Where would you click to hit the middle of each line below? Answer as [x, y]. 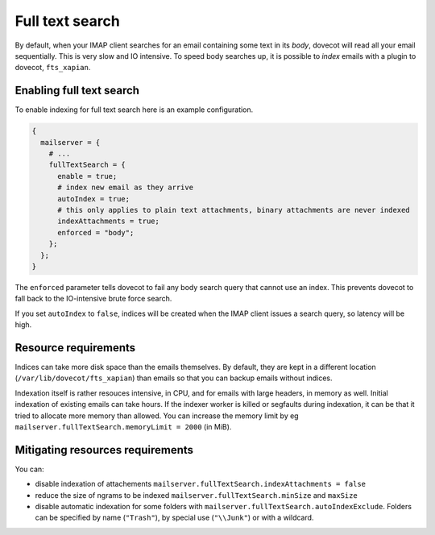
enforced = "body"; [96, 232]
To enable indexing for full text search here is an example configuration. [134, 110]
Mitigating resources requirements [104, 450]
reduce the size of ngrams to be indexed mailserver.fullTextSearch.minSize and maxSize [196, 495]
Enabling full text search [77, 91]
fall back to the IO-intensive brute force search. [93, 299]
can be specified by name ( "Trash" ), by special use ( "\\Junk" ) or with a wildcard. [174, 518]
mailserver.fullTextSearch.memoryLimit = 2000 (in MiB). [123, 426]
